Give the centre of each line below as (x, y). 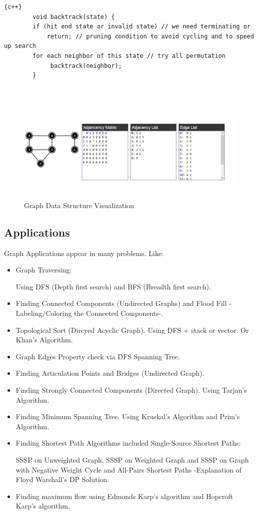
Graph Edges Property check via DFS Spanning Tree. (98, 356)
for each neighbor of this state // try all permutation (129, 56)
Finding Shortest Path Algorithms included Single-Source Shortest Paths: (128, 443)
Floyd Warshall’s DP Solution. (62, 479)
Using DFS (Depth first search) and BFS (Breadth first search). (113, 286)
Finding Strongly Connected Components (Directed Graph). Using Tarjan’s (131, 390)
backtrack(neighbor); (86, 66)
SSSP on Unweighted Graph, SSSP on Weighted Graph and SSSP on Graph (132, 460)
